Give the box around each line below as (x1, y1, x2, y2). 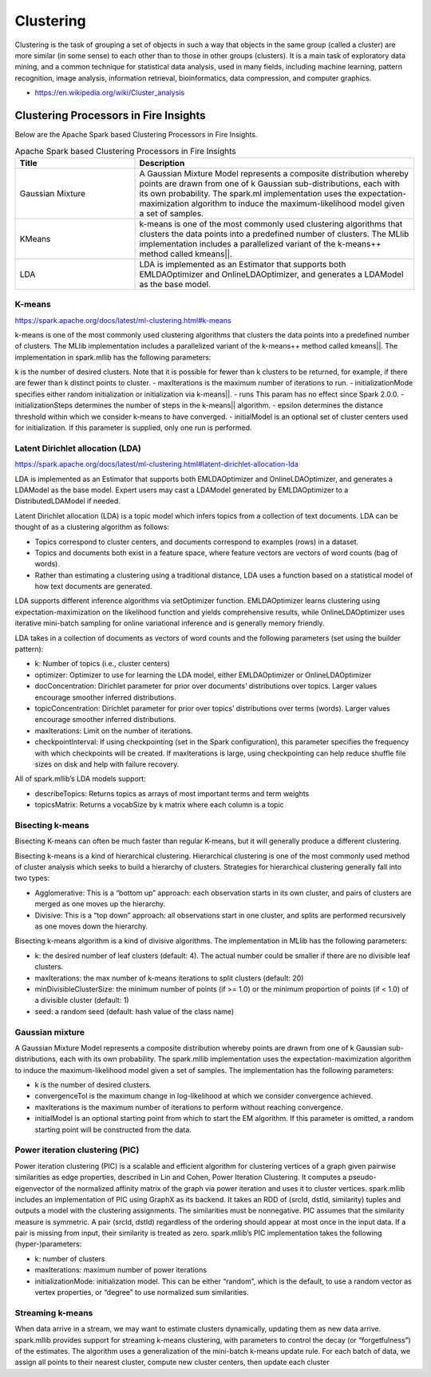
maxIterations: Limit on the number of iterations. (34, 726, 193, 736)
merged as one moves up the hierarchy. (34, 899, 166, 909)
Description (139, 157, 185, 168)
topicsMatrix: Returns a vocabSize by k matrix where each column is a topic (34, 800, 285, 810)
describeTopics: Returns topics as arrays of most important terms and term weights (34, 788, 310, 798)
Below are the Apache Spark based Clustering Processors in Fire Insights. (14, 130, 258, 140)
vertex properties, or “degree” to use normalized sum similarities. (34, 1288, 249, 1297)
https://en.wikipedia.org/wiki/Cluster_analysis (34, 88, 185, 97)
